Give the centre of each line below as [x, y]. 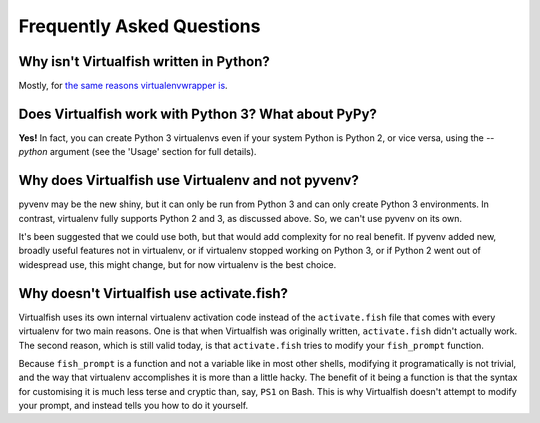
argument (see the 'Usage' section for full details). [153, 152]
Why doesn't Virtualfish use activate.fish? [153, 293]
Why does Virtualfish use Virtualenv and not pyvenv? [188, 180]
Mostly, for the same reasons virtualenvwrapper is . [123, 86]
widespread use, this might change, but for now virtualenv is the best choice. [177, 264]
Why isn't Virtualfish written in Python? [144, 61]
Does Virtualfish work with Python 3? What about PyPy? [197, 113]
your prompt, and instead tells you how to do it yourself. [133, 406]
